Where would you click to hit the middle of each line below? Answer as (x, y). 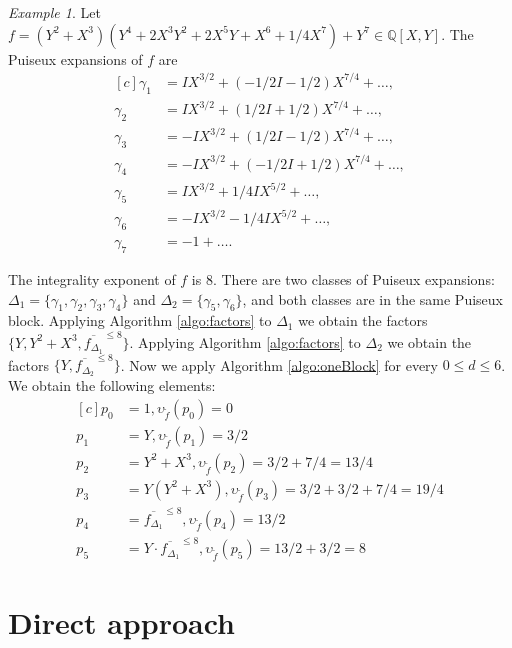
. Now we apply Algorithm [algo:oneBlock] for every (279, 364)
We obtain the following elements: (112, 385)
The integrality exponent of (92, 278)
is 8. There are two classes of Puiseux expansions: (343, 278)
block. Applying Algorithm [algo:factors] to (140, 320)
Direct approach (121, 621)
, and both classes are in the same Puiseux (372, 298)
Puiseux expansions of (75, 58)
